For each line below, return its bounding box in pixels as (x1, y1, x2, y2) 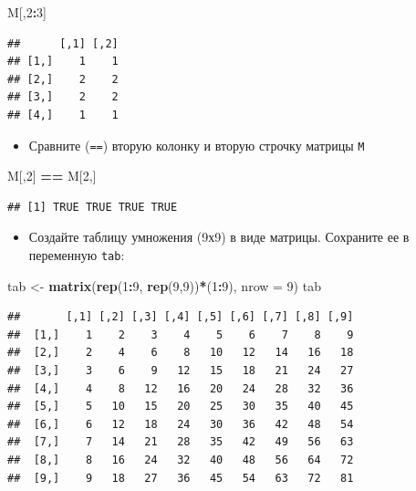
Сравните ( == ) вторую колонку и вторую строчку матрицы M (28, 135, 365, 154)
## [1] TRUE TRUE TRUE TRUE (7, 200, 178, 214)
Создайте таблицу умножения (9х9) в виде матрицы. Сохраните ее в (28, 227, 410, 246)
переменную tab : (28, 245, 125, 264)
